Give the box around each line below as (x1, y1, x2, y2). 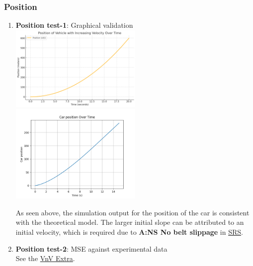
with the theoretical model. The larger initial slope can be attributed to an (15, 217, 244, 227)
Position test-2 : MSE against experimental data (15, 243, 168, 254)
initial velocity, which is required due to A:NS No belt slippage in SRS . (15, 226, 243, 237)
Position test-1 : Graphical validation (15, 20, 133, 30)
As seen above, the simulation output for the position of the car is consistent (15, 207, 250, 217)
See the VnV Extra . (15, 253, 75, 264)
